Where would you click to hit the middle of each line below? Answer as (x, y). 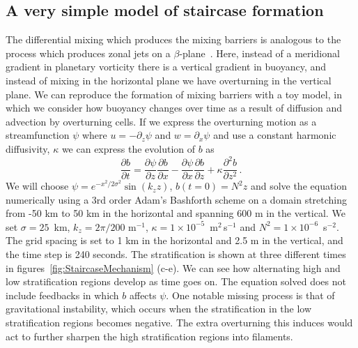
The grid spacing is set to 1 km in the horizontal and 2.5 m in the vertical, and (174, 240)
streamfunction (38, 135)
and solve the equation (299, 186)
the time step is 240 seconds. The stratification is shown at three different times (176, 254)
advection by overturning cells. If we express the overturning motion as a (161, 121)
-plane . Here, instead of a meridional (259, 53)
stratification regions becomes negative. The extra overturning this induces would (179, 323)
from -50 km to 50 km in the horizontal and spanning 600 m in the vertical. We (176, 213)
